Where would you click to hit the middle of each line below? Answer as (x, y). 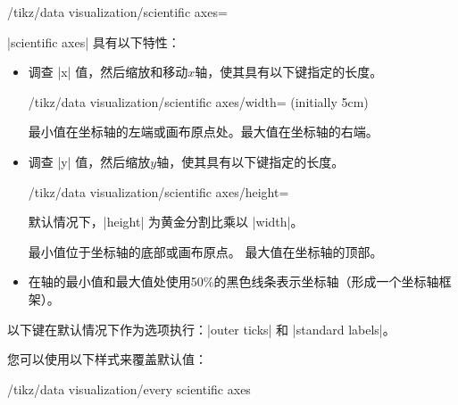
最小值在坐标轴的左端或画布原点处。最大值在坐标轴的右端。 (203, 132)
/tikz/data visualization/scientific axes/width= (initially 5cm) (198, 101)
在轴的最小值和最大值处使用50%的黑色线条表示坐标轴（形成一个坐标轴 (233, 281)
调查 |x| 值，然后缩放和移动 (108, 72)
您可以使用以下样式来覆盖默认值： (107, 359)
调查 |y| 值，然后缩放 (89, 161)
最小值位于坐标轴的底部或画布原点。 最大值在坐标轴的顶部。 (205, 251)
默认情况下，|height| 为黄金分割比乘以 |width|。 (166, 222)
